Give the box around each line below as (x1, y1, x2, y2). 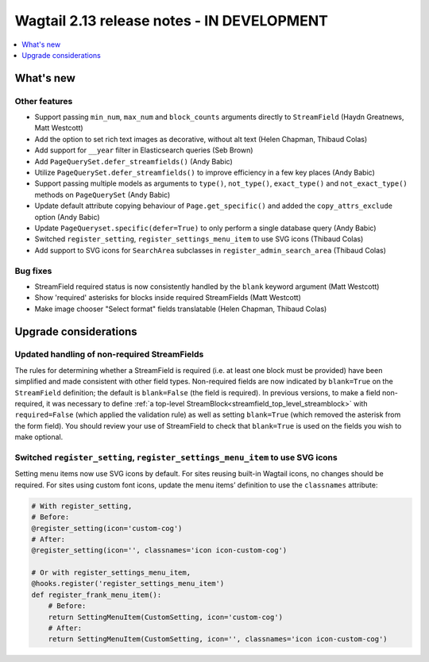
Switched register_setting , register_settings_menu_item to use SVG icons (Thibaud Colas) (34, 234, 364, 244)
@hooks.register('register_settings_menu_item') (31, 579, 225, 588)
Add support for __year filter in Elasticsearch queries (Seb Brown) (34, 145, 253, 155)
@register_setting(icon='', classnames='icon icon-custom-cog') (31, 546, 288, 555)
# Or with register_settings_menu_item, (31, 568, 191, 577)
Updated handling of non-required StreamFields (14, 349, 204, 360)
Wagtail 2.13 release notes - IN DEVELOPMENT (14, 12, 329, 29)
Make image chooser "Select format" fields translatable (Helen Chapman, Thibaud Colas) (34, 304, 327, 314)
